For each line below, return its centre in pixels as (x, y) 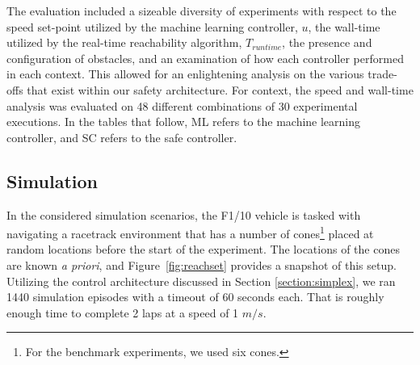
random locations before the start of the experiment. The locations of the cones (203, 249)
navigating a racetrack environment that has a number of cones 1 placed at (190, 232)
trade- (382, 74)
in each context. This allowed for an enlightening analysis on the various (185, 74)
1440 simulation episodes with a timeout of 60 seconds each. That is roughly (195, 297)
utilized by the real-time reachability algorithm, (124, 42)
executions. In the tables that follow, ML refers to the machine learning (184, 122)
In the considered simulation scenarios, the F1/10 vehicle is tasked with (184, 214)
